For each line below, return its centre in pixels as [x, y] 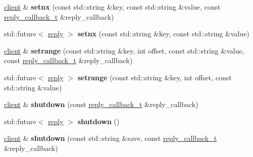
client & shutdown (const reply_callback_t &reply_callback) [101, 104]
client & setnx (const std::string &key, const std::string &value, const [112, 7]
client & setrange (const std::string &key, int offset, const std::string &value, [124, 50]
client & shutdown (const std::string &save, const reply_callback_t [111, 138]
